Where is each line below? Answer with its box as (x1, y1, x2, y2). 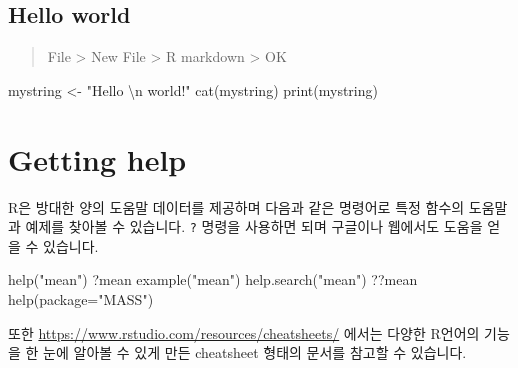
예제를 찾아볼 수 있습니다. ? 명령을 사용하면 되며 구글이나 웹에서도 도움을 (25, 216, 483, 237)
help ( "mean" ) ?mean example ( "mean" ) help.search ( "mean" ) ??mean (8, 269, 418, 290)
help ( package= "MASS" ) (8, 288, 154, 309)
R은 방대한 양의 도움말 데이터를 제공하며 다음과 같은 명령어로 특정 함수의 (8, 196, 465, 217)
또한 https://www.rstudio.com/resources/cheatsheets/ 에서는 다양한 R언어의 (8, 322, 480, 343)
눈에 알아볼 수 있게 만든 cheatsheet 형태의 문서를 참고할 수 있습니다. (43, 342, 467, 363)
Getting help (8, 138, 187, 179)
